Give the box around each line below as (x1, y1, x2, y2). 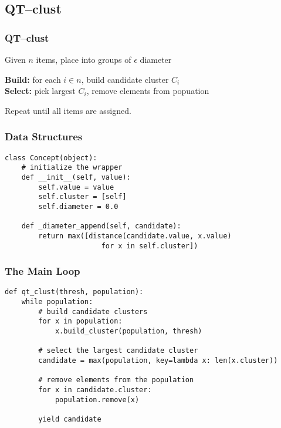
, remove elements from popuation (86, 85, 209, 97)
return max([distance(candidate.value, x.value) (38, 231, 232, 240)
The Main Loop (5, 264, 80, 278)
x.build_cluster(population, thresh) (55, 327, 202, 335)
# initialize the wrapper (21, 163, 123, 172)
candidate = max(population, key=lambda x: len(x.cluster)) (38, 356, 278, 365)
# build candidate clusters (38, 307, 148, 316)
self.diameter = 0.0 (38, 202, 119, 211)
